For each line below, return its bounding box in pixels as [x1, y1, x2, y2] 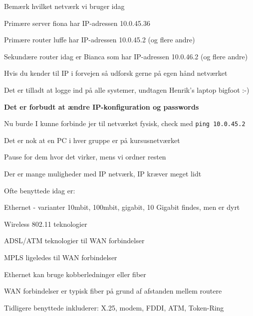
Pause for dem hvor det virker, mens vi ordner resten [4, 152, 166, 162]
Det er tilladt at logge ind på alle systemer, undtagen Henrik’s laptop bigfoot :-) [4, 84, 250, 95]
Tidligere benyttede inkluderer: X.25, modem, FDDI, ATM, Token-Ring [4, 302, 224, 313]
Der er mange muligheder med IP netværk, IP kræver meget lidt [4, 168, 202, 178]
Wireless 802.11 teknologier [4, 218, 87, 229]
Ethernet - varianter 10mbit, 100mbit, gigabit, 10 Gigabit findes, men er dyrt [4, 202, 240, 212]
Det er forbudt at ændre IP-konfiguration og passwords [4, 101, 199, 112]
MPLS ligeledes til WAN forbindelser [4, 252, 117, 262]
